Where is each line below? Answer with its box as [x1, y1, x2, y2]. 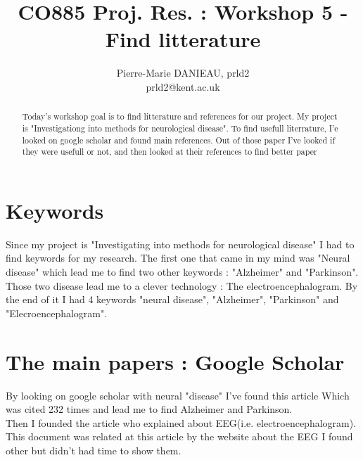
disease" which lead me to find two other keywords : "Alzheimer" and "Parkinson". [6, 264, 359, 279]
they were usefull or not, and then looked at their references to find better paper [22, 146, 317, 158]
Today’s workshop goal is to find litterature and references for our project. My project [22, 110, 338, 122]
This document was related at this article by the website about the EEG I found [6, 429, 353, 444]
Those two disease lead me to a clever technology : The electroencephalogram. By [6, 278, 358, 293]
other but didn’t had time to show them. [6, 442, 181, 457]
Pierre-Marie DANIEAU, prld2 [116, 65, 250, 80]
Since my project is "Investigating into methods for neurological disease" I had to [6, 236, 355, 251]
